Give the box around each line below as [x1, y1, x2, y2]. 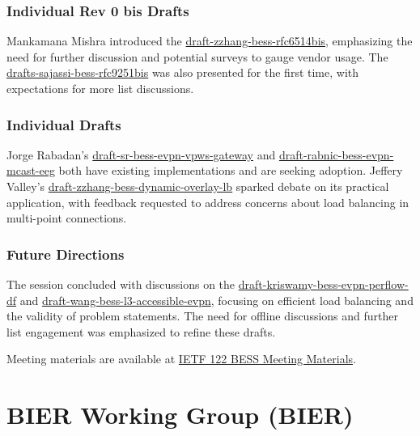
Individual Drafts [6, 114, 121, 134]
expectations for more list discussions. [6, 80, 194, 96]
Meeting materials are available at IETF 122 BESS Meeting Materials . [6, 350, 356, 367]
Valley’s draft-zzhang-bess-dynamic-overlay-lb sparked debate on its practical [6, 178, 389, 194]
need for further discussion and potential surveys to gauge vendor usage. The [6, 48, 388, 65]
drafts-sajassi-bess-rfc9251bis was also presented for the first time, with [6, 64, 359, 81]
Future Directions [6, 243, 125, 264]
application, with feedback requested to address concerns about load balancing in [6, 193, 409, 210]
